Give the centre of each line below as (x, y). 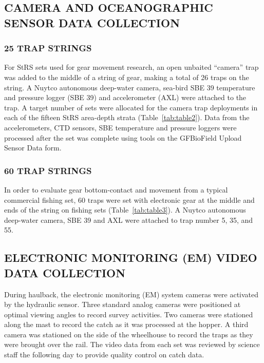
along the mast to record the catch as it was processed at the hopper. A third (126, 324)
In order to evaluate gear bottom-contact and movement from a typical (116, 189)
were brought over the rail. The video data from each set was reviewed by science (132, 344)
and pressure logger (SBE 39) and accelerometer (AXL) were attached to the (125, 97)
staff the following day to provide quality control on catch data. (104, 355)
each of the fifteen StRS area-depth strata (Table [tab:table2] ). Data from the (127, 117)
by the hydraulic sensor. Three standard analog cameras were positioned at (122, 304)
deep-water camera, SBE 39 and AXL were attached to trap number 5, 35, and (129, 219)
